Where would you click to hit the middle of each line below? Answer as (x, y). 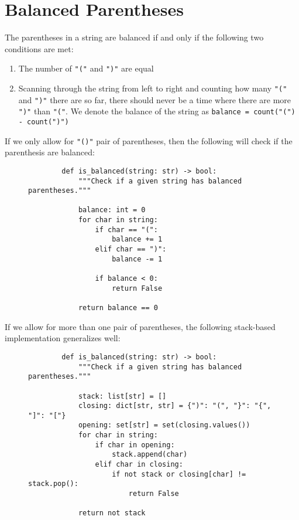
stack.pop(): (53, 484)
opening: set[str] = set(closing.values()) (164, 425)
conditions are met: (39, 48)
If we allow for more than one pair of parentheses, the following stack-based (140, 326)
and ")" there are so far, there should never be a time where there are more (155, 99)
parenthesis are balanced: (50, 152)
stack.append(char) (150, 455)
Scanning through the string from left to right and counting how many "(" (153, 88)
